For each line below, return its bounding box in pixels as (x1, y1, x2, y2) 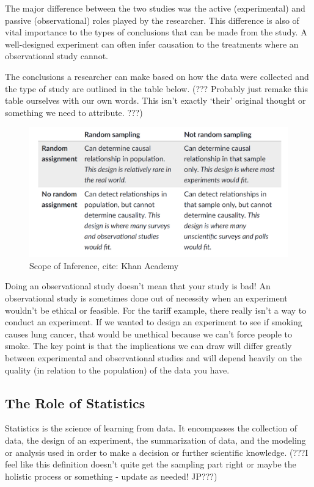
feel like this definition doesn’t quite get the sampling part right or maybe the (5, 458, 296, 471)
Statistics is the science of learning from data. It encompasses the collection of (5, 422, 298, 435)
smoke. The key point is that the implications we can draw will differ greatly (5, 339, 292, 352)
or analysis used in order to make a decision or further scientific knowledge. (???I (5, 446, 309, 458)
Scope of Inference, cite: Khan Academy (29, 259, 179, 272)
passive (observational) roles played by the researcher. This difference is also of (5, 13, 299, 26)
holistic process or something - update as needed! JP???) (5, 469, 217, 482)
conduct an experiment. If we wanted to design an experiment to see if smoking (5, 316, 302, 328)
